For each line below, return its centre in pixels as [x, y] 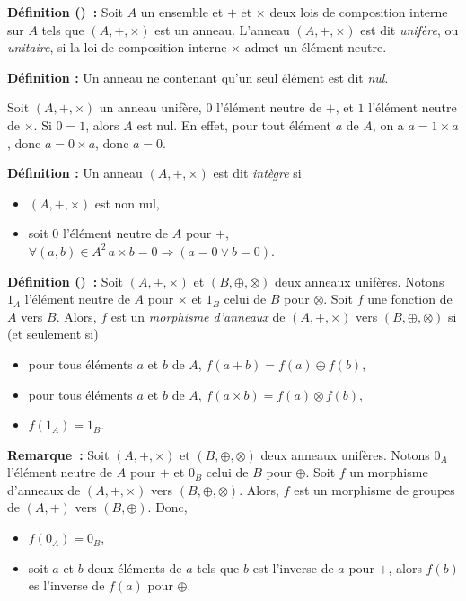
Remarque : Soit [58, 454]
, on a [388, 124]
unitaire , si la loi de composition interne [117, 47]
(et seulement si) [53, 334]
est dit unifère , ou [409, 29]
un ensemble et [182, 12]
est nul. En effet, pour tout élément [234, 124]
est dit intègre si [257, 173]
